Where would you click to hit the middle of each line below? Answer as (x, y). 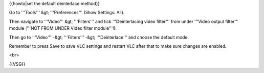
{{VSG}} (17, 64)
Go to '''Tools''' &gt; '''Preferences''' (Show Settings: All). (67, 13)
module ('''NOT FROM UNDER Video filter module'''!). (63, 28)
